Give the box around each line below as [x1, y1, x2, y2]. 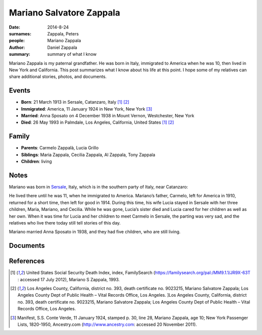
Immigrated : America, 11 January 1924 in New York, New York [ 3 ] [21, 106, 152, 112]
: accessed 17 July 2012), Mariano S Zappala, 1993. [17, 276, 120, 282]
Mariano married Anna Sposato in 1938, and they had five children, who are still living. [9, 229, 181, 235]
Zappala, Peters [47, 31, 79, 36]
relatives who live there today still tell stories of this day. [9, 220, 121, 225]
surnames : [9, 31, 32, 36]
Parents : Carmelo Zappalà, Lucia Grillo [21, 145, 99, 151]
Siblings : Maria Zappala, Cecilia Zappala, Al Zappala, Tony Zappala [21, 152, 155, 158]
